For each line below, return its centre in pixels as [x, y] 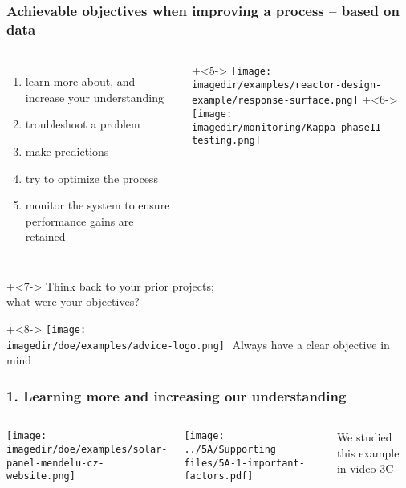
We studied [364, 437]
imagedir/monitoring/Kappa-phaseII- [289, 127]
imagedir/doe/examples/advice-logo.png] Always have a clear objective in [198, 344]
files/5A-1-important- [244, 463]
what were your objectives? [73, 301]
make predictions [67, 150]
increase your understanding [94, 97]
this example [368, 452]
